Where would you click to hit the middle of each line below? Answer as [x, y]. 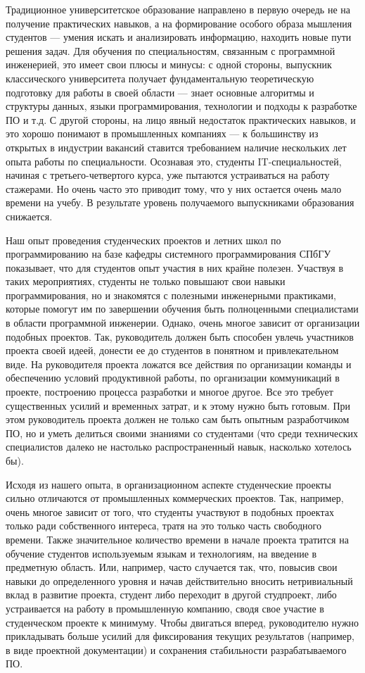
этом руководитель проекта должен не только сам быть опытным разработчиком [178, 419]
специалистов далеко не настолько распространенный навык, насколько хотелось [179, 447]
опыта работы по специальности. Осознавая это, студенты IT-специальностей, [174, 161]
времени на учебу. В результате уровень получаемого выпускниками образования [180, 202]
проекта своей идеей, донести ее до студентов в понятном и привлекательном [172, 350]
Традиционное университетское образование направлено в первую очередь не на [178, 9]
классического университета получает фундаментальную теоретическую [160, 78]
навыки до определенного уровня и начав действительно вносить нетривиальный [179, 580]
